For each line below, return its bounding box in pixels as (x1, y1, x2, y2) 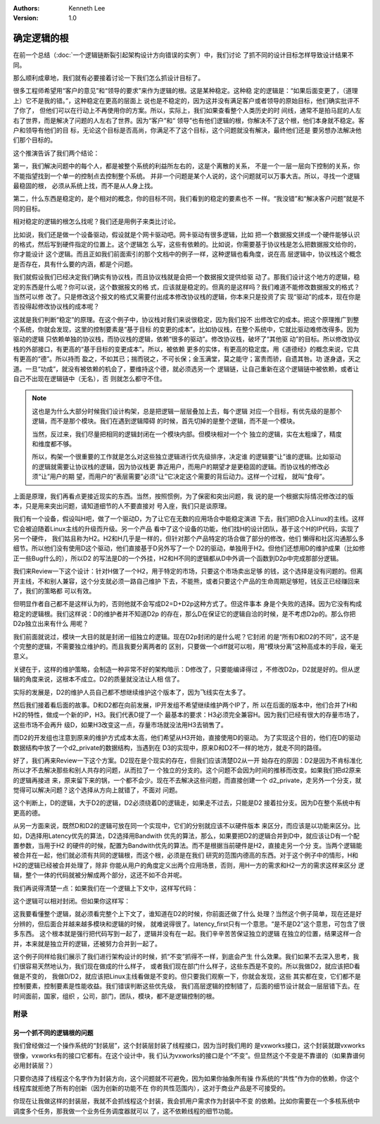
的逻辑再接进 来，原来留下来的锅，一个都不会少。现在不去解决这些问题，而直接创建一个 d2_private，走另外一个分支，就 (13, 776, 362, 784)
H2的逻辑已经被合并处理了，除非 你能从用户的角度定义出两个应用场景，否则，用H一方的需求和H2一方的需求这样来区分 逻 (13, 860, 365, 870)
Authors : (13, 4, 40, 12)
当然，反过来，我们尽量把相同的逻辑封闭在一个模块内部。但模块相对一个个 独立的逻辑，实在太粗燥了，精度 (32, 430, 342, 438)
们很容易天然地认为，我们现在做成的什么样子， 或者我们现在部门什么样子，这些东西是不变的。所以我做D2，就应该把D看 (13, 962, 360, 970)
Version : (13, 14, 39, 23)
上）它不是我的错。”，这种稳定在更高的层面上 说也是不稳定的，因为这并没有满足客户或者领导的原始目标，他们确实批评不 (13, 96, 360, 105)
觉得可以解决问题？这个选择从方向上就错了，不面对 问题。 (13, 786, 182, 794)
